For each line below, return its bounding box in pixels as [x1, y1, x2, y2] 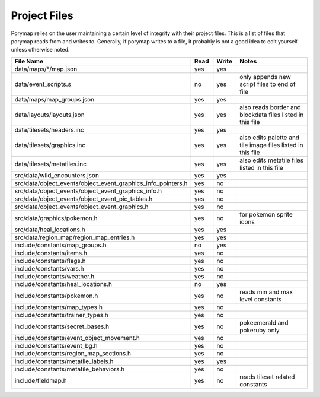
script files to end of [239, 80, 296, 88]
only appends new [239, 72, 292, 81]
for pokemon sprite [239, 210, 293, 218]
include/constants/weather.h [14, 272, 95, 280]
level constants [239, 295, 282, 303]
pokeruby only [239, 326, 280, 334]
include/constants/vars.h [14, 264, 84, 272]
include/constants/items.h [14, 249, 87, 257]
